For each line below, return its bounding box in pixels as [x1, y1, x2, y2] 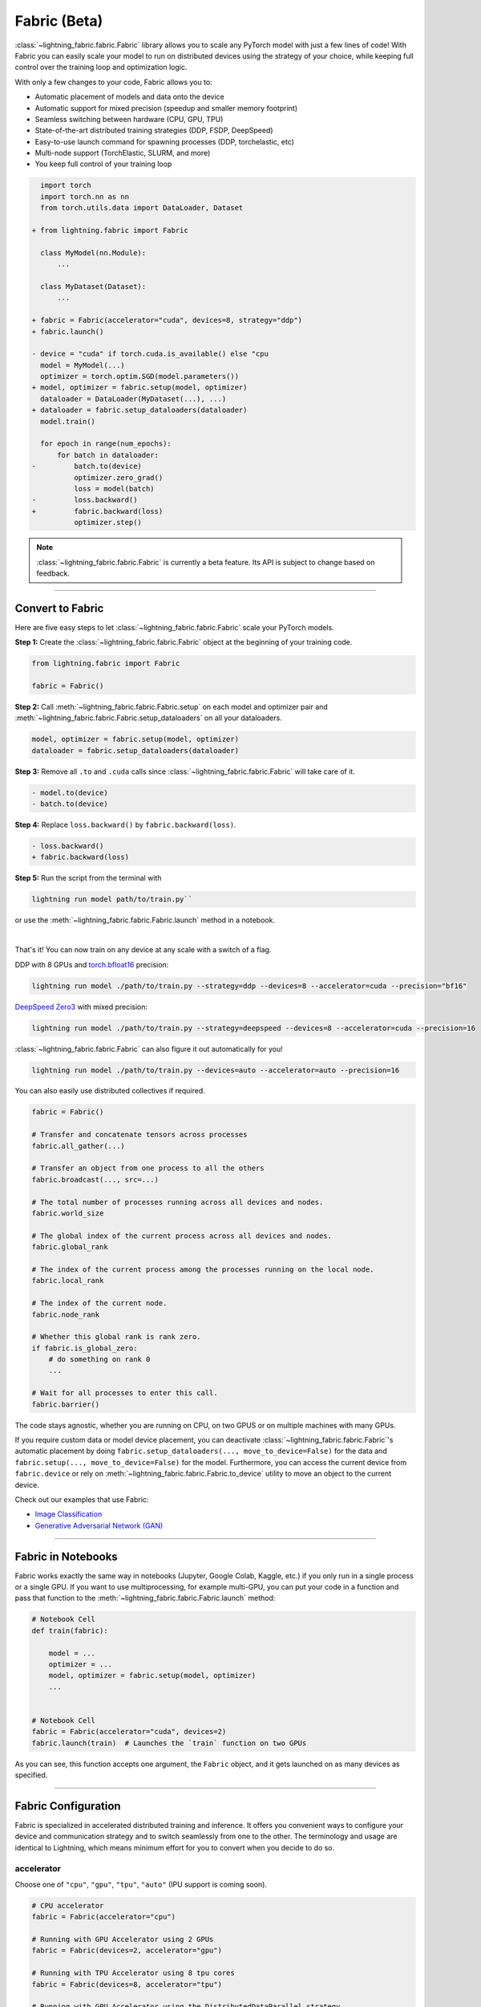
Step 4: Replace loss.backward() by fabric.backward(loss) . [14, 820, 236, 830]
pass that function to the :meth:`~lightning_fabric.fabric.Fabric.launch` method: [14, 1594, 276, 1603]
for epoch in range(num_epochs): [40, 439, 172, 449]
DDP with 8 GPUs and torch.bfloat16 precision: [14, 959, 169, 969]
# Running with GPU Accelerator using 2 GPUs [31, 1935, 214, 1944]
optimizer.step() [73, 518, 142, 527]
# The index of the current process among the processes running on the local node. [31, 1264, 374, 1274]
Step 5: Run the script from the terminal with [14, 873, 162, 883]
